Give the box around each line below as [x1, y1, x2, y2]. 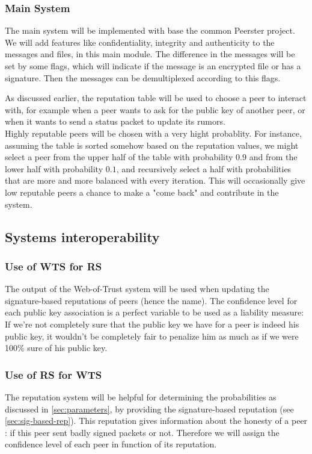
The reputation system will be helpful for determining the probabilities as [5, 390, 277, 403]
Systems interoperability [5, 227, 160, 246]
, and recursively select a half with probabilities [116, 162, 292, 175]
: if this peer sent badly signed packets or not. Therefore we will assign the [5, 426, 280, 438]
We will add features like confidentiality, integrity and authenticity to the [5, 36, 275, 48]
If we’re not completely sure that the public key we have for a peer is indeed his [5, 317, 299, 330]
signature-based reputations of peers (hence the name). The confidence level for [5, 294, 298, 306]
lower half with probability [5, 162, 103, 175]
